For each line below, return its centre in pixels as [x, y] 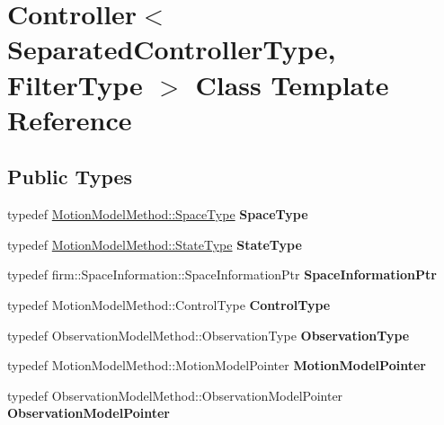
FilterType [75, 84]
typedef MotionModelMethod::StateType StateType [155, 244]
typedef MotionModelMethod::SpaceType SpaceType [158, 214]
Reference [70, 119]
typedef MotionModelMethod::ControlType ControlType [169, 304]
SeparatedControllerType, [172, 49]
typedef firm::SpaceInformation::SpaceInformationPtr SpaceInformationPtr [222, 274]
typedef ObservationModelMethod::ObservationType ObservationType [209, 335]
